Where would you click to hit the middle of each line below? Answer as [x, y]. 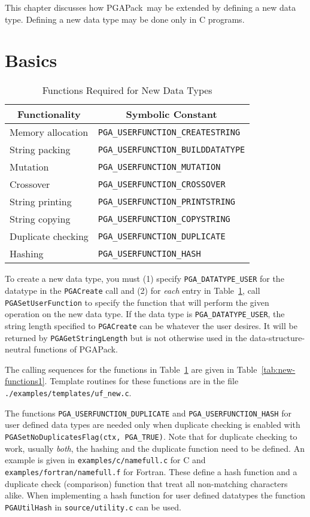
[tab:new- [278, 369]
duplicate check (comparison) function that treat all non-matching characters [146, 483]
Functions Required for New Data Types [127, 90]
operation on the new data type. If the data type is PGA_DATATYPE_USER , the [145, 314]
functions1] [25, 381]
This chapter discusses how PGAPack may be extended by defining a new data [151, 7]
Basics [31, 60]
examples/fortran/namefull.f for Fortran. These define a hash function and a [151, 471]
